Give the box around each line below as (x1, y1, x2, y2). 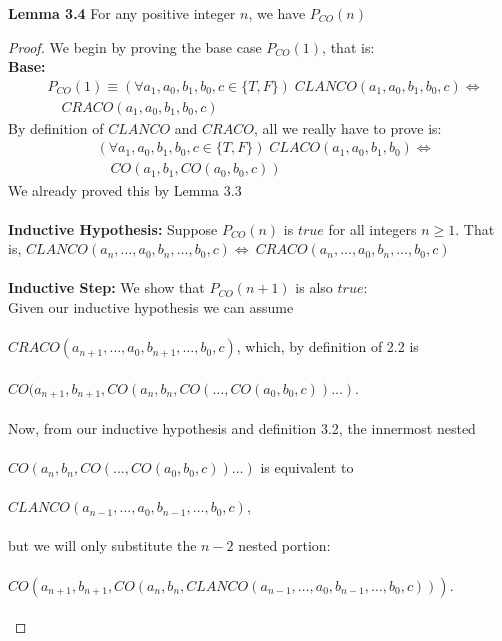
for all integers (328, 218, 417, 239)
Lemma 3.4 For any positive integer (8, 3, 236, 23)
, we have (248, 3, 306, 23)
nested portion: (238, 535, 331, 556)
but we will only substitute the (8, 535, 197, 556)
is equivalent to (260, 457, 354, 478)
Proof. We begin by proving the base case (8, 36, 262, 57)
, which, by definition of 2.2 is (236, 336, 419, 357)
